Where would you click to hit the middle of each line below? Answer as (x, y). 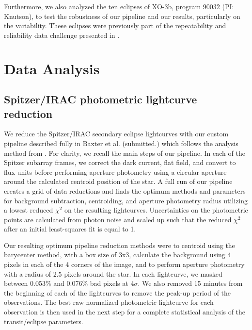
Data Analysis (52, 68)
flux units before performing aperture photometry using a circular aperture (115, 172)
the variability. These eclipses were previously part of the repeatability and (115, 25)
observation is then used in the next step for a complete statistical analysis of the (125, 312)
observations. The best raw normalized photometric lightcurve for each (109, 302)
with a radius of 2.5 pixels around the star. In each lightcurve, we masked (113, 273)
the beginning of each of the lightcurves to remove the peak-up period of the (118, 292)
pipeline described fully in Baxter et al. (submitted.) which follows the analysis (121, 143)
